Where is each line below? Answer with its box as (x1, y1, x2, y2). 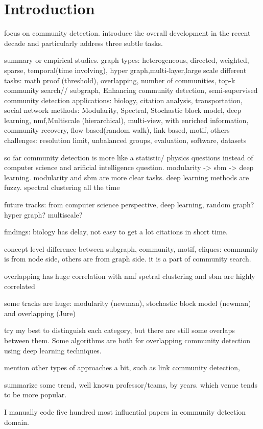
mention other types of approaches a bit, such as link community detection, (4, 362, 240, 373)
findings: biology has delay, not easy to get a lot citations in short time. (4, 226, 228, 237)
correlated (4, 280, 35, 291)
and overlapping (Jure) (4, 307, 76, 318)
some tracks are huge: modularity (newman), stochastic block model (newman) (4, 298, 251, 308)
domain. (4, 416, 30, 427)
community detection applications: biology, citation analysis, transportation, (4, 94, 243, 105)
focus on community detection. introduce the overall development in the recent (4, 28, 251, 38)
